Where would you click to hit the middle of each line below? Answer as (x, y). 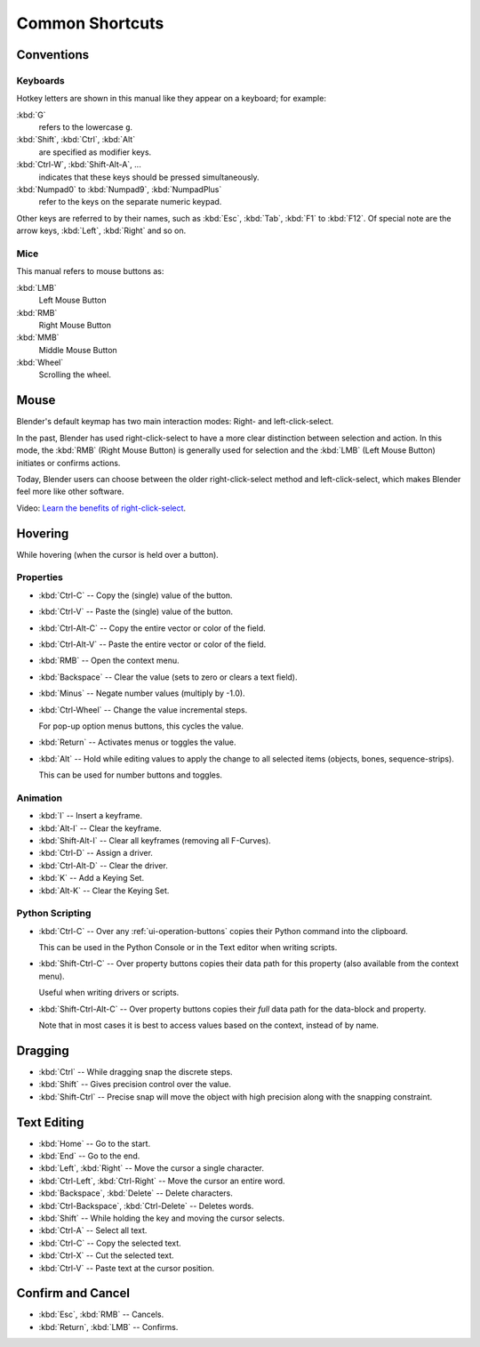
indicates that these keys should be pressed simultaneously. (149, 177)
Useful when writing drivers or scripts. (109, 993)
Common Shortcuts (90, 23)
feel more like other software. (70, 492)
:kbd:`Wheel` (40, 363)
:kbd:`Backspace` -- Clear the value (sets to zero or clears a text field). (168, 677)
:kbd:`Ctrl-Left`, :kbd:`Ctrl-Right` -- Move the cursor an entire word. (162, 1181)
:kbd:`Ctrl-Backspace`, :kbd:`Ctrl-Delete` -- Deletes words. (146, 1206)
